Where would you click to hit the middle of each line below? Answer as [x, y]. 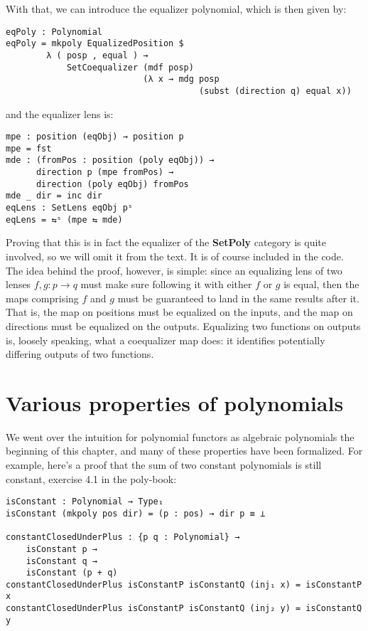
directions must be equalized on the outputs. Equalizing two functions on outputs [183, 325]
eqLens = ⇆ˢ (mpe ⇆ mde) [64, 219]
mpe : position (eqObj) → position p [95, 137]
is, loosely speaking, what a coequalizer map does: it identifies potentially [166, 340]
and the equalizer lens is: [60, 113]
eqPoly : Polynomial [54, 32]
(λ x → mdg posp [181, 79]
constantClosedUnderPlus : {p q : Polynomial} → [123, 537]
